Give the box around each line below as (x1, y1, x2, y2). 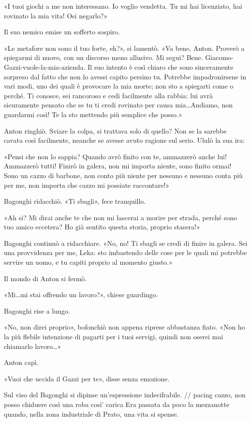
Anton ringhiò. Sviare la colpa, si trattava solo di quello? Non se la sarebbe (4, 125, 227, 136)
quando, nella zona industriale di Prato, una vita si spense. (4, 408, 179, 419)
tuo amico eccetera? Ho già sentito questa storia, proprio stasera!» (4, 222, 200, 232)
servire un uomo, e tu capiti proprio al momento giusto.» (4, 257, 173, 267)
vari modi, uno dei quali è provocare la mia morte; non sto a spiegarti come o (4, 81, 234, 91)
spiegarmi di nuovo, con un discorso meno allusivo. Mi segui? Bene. (4, 52, 203, 62)
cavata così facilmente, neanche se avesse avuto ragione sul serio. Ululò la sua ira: (4, 135, 245, 145)
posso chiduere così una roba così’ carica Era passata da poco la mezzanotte (4, 399, 229, 409)
